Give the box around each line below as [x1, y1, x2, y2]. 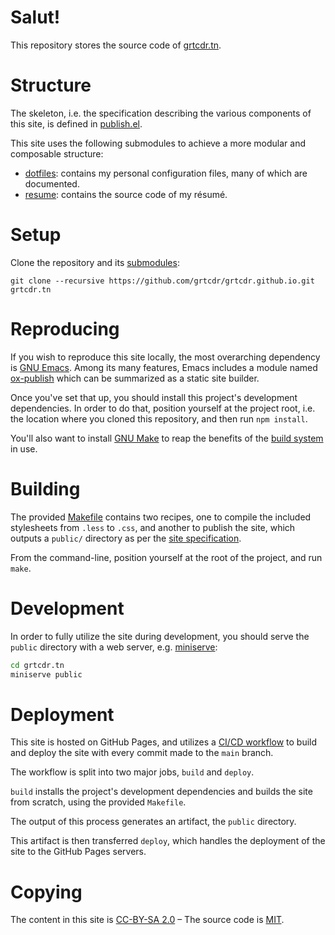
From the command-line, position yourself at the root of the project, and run [10, 551, 323, 563]
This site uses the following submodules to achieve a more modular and [10, 137, 306, 149]
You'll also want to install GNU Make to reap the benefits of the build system [10, 432, 324, 444]
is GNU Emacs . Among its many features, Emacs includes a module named [10, 361, 318, 373]
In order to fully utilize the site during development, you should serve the [10, 630, 310, 642]
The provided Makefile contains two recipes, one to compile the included [10, 511, 312, 523]
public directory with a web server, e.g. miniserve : [10, 641, 218, 653]
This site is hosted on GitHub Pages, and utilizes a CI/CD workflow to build [10, 736, 318, 748]
